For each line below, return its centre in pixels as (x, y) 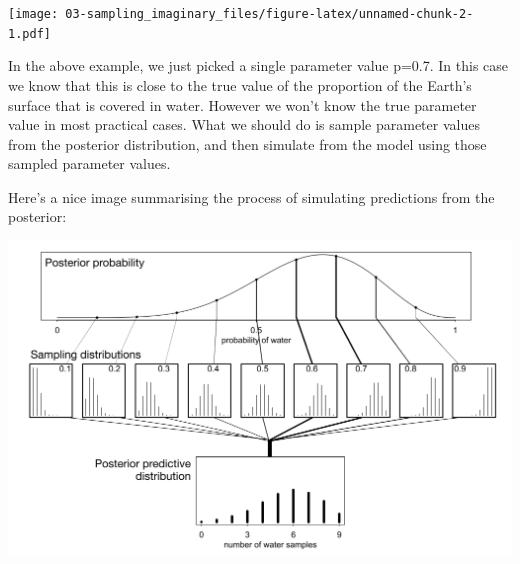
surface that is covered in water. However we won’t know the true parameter (242, 104)
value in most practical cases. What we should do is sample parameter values (244, 124)
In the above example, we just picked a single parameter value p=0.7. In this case (258, 65)
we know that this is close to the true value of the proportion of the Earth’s (240, 84)
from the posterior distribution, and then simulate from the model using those (247, 143)
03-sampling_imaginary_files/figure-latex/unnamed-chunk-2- (269, 14)
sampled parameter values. (89, 163)
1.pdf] (29, 33)
